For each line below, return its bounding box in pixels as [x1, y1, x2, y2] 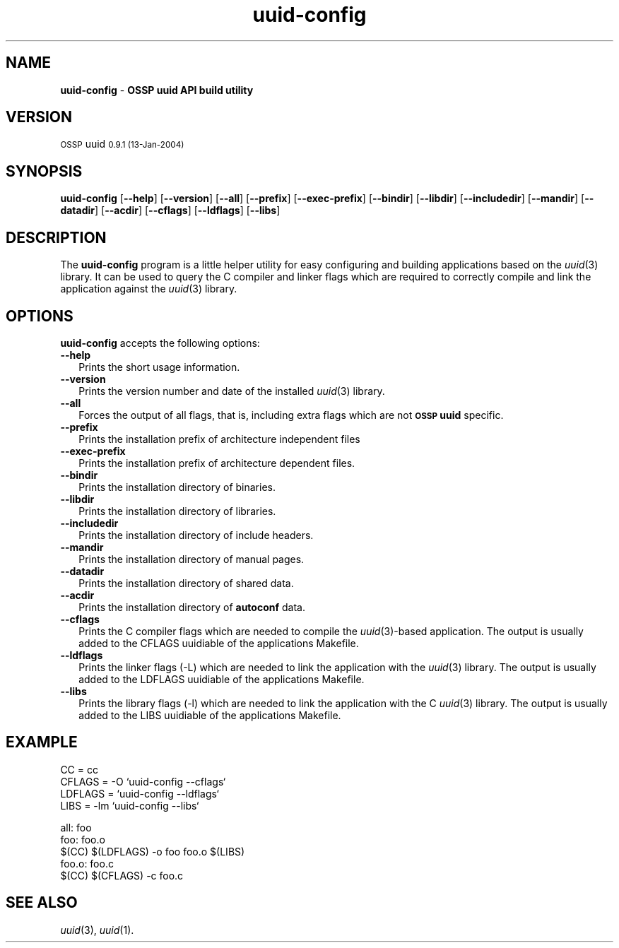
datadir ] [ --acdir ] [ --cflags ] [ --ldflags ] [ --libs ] [60, 204, 281, 217]
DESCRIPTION [6, 228, 107, 247]
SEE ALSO [6, 894, 78, 912]
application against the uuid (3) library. [60, 283, 237, 295]
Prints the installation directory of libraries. [78, 504, 276, 517]
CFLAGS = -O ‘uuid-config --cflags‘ [60, 775, 226, 788]
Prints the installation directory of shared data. [78, 576, 294, 589]
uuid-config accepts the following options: [60, 336, 260, 349]
